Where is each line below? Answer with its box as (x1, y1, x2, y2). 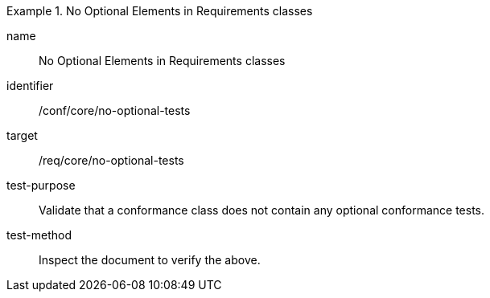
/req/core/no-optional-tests (39, 153, 184, 167)
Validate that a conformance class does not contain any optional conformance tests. (39, 203, 484, 217)
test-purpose (6, 178, 76, 192)
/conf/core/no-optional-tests (39, 104, 191, 117)
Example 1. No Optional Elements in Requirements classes (6, 4, 313, 18)
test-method (6, 228, 72, 242)
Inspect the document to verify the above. (39, 253, 261, 267)
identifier (6, 79, 54, 92)
